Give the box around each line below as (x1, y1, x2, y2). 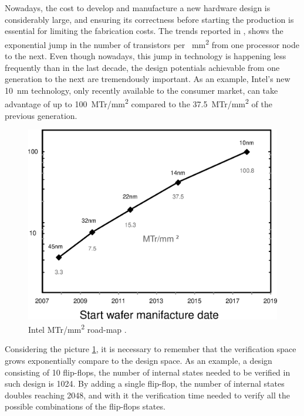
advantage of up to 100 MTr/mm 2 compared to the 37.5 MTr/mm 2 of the (5, 96, 272, 110)
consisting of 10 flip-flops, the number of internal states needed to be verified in (5, 366, 291, 378)
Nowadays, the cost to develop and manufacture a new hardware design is (5, 2, 271, 13)
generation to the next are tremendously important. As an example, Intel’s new (5, 73, 291, 85)
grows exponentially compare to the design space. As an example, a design (5, 354, 272, 367)
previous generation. (5, 109, 77, 121)
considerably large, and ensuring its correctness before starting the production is (5, 13, 294, 25)
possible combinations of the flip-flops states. (5, 400, 165, 412)
